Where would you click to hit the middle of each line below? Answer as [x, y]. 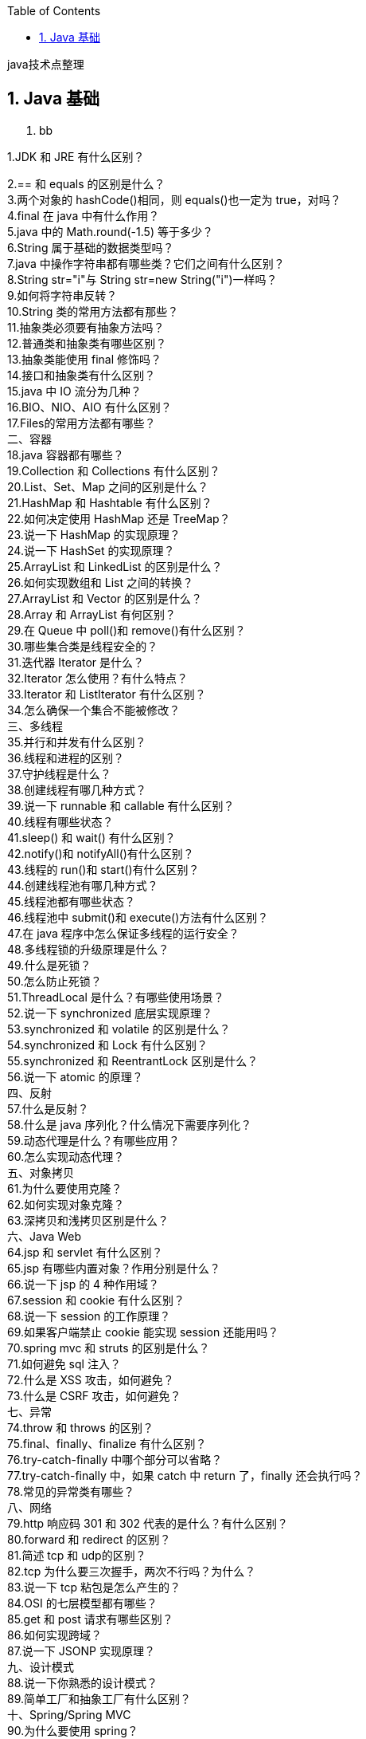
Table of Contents [54, 11]
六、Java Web [45, 1236]
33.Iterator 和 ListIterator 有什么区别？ [107, 694]
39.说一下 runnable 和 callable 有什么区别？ [121, 805]
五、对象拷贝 [41, 1172]
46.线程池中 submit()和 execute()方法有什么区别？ [138, 917]
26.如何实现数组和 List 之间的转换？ [100, 582]
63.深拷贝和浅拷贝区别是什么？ [88, 1220]
